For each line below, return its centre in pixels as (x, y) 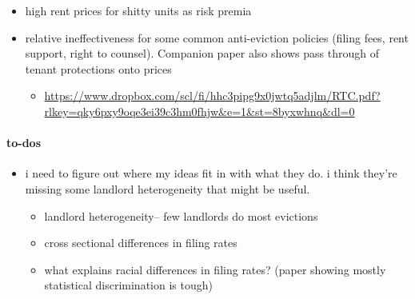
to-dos (24, 143)
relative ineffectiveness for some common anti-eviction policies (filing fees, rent (217, 37)
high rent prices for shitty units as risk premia (138, 10)
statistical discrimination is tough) (128, 285)
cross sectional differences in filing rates (141, 243)
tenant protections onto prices (98, 68)
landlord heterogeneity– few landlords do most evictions (181, 215)
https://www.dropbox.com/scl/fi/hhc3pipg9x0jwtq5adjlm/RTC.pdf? (212, 96)
